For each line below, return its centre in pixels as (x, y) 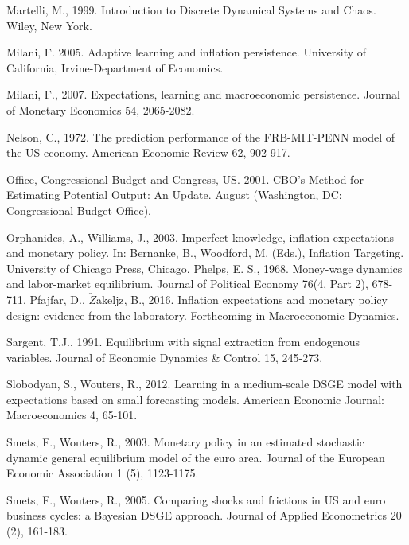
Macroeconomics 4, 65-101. (72, 415)
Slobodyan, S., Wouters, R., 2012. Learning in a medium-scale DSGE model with (204, 384)
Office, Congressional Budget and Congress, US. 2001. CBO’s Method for (185, 179)
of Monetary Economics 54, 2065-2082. (101, 109)
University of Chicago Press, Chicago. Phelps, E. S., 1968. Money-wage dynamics (204, 268)
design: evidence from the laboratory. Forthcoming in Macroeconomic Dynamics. (203, 315)
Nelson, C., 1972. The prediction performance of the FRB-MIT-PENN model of (201, 136)
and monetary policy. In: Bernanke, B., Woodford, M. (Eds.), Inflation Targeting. (205, 253)
